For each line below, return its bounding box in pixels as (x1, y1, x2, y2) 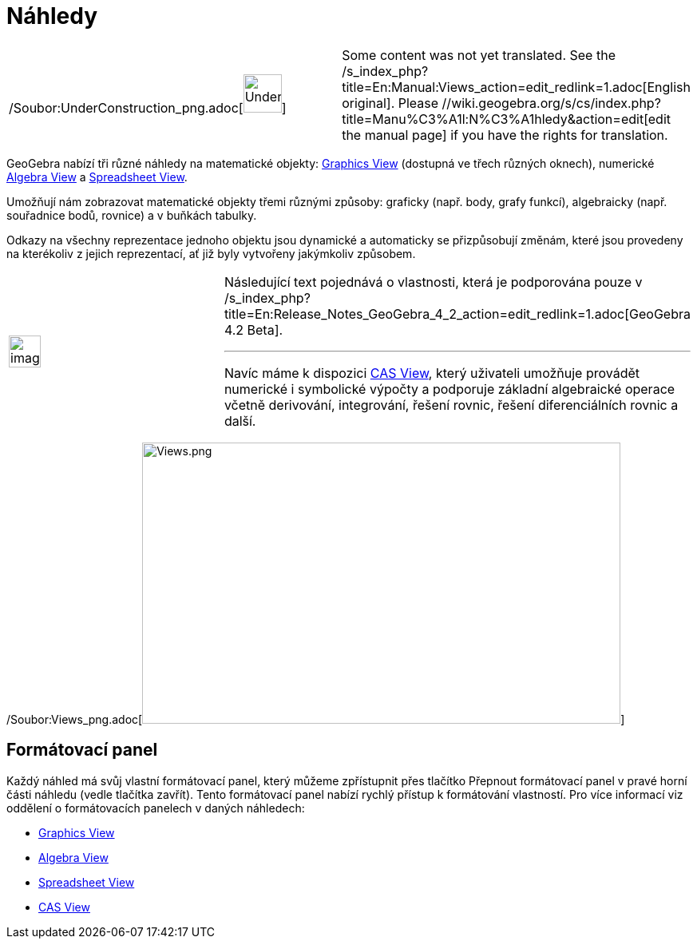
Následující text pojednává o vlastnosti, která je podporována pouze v (224, 273, 643, 290)
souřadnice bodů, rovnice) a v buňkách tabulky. (6, 208, 257, 222)
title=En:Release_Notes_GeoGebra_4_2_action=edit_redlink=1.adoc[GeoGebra (224, 305, 691, 322)
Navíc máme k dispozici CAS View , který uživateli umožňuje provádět (224, 364, 640, 381)
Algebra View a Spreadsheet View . (6, 169, 188, 184)
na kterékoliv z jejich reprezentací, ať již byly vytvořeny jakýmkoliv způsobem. (6, 246, 416, 260)
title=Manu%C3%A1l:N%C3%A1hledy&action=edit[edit (342, 110, 671, 127)
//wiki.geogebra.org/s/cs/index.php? (442, 94, 661, 111)
